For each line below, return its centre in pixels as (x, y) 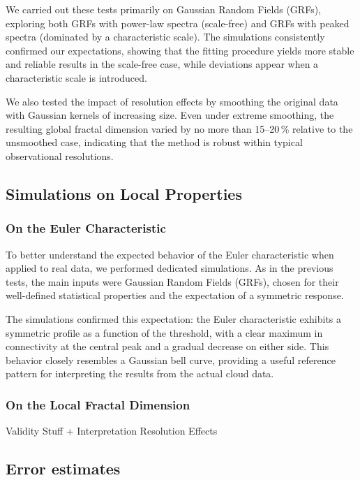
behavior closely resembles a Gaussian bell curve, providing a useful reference (171, 359)
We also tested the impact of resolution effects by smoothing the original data (172, 101)
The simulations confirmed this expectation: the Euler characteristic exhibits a (174, 318)
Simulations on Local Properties (124, 193)
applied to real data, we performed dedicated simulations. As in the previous (170, 268)
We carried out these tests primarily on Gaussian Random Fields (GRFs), (164, 9)
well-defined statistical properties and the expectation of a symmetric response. (175, 295)
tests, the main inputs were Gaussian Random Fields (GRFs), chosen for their (172, 281)
